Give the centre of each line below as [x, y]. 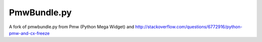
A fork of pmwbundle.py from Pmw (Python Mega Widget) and [72, 27]
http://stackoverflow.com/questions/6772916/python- [189, 27]
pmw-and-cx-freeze [29, 33]
